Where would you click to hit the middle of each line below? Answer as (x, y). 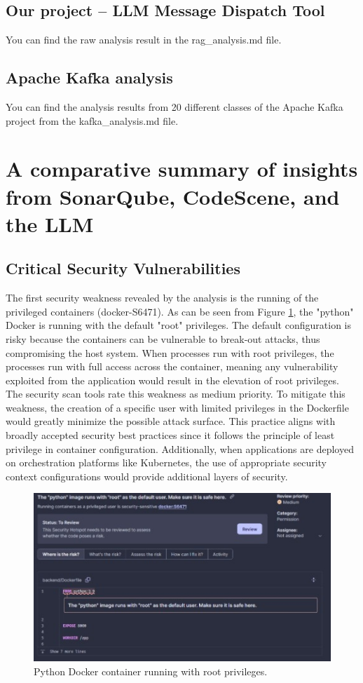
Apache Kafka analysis (89, 77)
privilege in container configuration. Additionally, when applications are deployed (180, 448)
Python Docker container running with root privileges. (151, 671)
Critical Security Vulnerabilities (123, 268)
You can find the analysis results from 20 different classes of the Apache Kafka (174, 107)
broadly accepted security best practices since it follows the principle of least (170, 435)
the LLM (50, 223)
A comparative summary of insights (182, 169)
